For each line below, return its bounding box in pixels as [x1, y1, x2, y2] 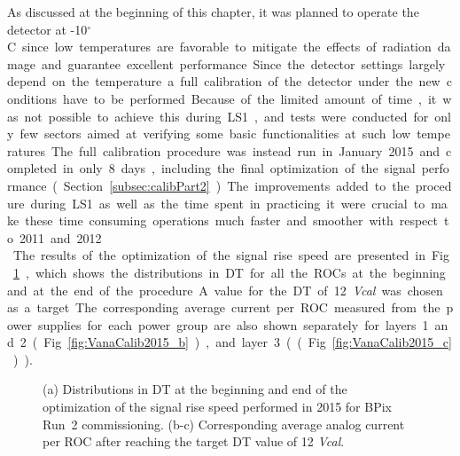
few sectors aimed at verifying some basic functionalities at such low [19, 124, 411, 143]
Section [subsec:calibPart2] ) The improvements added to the [63, 176, 409, 194]
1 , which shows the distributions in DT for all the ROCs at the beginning [13, 263, 446, 281]
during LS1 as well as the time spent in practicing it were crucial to [30, 193, 425, 212]
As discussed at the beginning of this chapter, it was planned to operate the [7, 3, 419, 20]
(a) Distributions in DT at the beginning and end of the [43, 380, 347, 398]
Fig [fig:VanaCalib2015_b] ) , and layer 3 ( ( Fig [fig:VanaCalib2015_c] [43, 333, 452, 351]
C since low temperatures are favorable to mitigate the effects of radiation [7, 37, 432, 56]
